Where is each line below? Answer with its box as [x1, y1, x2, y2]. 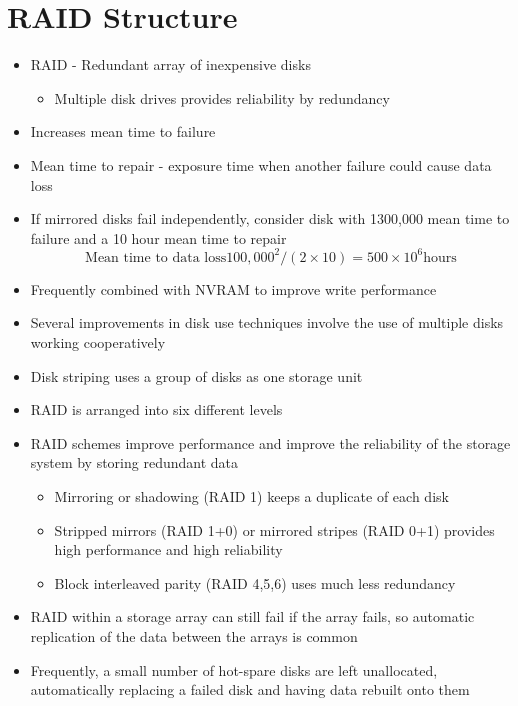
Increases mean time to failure [30, 121, 216, 142]
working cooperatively [30, 331, 166, 352]
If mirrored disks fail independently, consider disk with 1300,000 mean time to [30, 208, 510, 229]
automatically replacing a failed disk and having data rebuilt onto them [30, 679, 470, 700]
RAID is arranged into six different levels [30, 399, 283, 420]
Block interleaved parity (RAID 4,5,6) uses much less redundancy [54, 572, 456, 593]
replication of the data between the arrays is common [30, 625, 358, 646]
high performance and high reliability [54, 539, 283, 560]
